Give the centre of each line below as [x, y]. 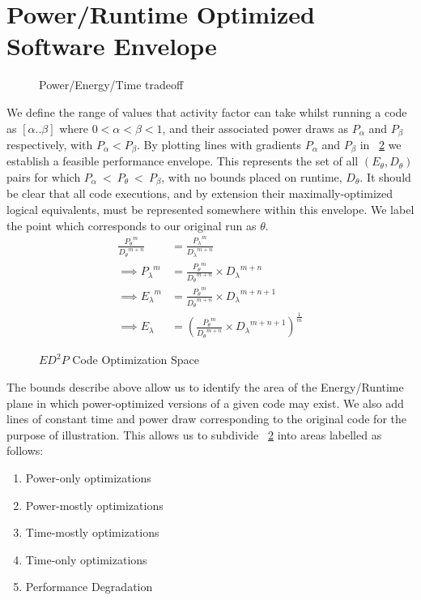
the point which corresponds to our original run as [132, 225]
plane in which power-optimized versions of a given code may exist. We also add [205, 403]
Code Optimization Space [136, 360]
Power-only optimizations [88, 477]
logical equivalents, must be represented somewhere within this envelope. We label [210, 210]
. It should [385, 177]
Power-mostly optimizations [94, 505]
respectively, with [50, 144]
